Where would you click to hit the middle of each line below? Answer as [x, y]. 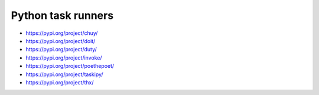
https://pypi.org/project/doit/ [61, 41]
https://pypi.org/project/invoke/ [64, 58]
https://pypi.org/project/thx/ [60, 82]
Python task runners [62, 15]
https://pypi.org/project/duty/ [61, 50]
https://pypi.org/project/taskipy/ [64, 74]
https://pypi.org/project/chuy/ [62, 33]
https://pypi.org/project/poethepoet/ [70, 66]
